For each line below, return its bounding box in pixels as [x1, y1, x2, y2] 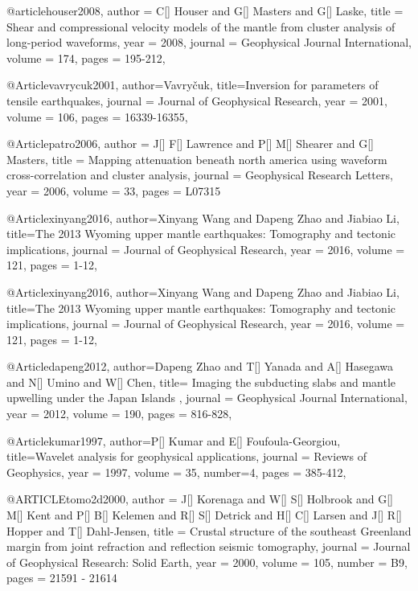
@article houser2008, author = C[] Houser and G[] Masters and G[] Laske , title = [6, 2, 404, 18]
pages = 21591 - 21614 [6, 569, 117, 586]
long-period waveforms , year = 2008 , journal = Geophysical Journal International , [6, 34, 412, 51]
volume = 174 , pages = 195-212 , [6, 49, 166, 66]
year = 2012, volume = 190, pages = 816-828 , [6, 405, 232, 422]
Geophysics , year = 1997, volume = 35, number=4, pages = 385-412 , [6, 463, 346, 480]
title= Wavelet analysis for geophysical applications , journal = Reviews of [6, 448, 367, 465]
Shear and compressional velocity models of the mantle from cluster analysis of [6, 18, 395, 35]
